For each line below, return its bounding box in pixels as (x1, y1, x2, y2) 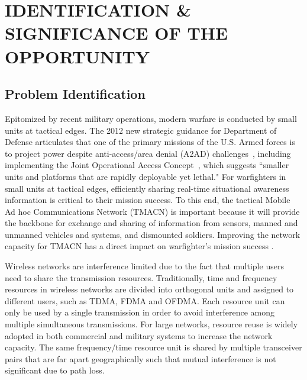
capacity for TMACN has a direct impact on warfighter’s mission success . (5, 240, 274, 252)
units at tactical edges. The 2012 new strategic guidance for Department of (5, 124, 277, 136)
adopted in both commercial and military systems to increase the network (5, 329, 273, 342)
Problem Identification (5, 85, 146, 103)
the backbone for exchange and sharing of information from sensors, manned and (5, 217, 298, 229)
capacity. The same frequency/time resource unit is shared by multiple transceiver (5, 341, 302, 353)
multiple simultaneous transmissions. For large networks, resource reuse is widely (5, 318, 298, 330)
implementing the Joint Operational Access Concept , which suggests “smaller (5, 159, 289, 171)
